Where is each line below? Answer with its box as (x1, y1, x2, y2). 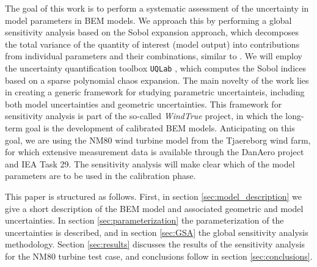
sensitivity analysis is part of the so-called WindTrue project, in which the (5, 109, 283, 122)
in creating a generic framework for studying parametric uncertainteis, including (5, 86, 305, 98)
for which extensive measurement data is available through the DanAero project (5, 145, 304, 158)
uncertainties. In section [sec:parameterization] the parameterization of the (5, 214, 284, 227)
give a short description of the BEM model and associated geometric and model (5, 202, 304, 214)
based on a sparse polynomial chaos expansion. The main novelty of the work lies (5, 73, 309, 86)
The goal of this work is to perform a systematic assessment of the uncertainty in (5, 2, 309, 14)
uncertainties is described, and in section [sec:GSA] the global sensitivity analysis (5, 225, 308, 238)
